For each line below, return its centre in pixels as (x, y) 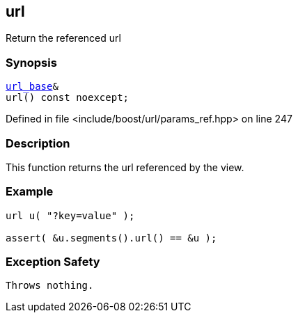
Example (30, 192)
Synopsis (31, 62)
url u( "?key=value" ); (70, 215)
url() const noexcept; (68, 98)
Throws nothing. (50, 286)
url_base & (32, 87)
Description (38, 143)
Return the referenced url (63, 38)
